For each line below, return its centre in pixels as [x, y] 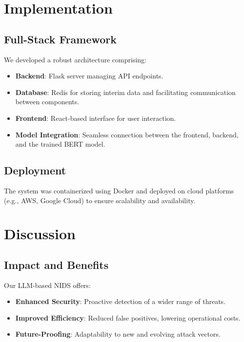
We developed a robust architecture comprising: [75, 59]
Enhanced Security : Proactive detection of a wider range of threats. [121, 301]
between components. [47, 102]
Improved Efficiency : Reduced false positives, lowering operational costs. [128, 317]
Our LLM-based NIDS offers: [47, 285]
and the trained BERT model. [60, 144]
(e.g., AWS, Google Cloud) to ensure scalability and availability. [100, 200]
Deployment [35, 170]
